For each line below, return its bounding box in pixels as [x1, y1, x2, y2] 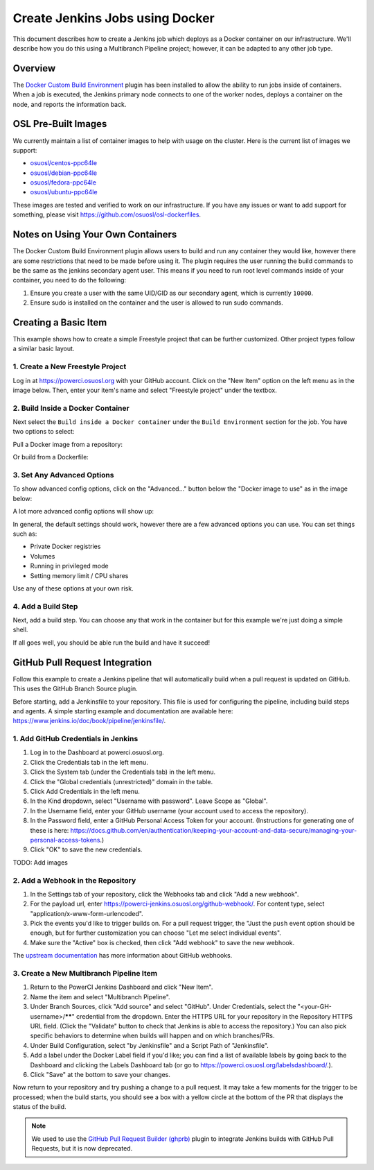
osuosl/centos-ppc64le [30, 159, 97, 167]
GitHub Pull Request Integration [12, 656, 152, 668]
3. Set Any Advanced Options [12, 470, 114, 480]
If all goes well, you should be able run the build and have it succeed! [12, 638, 211, 647]
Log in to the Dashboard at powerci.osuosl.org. [30, 748, 164, 756]
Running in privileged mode [30, 562, 109, 570]
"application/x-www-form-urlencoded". [30, 909, 143, 917]
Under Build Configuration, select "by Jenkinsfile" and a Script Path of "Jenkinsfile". [30, 1041, 269, 1049]
